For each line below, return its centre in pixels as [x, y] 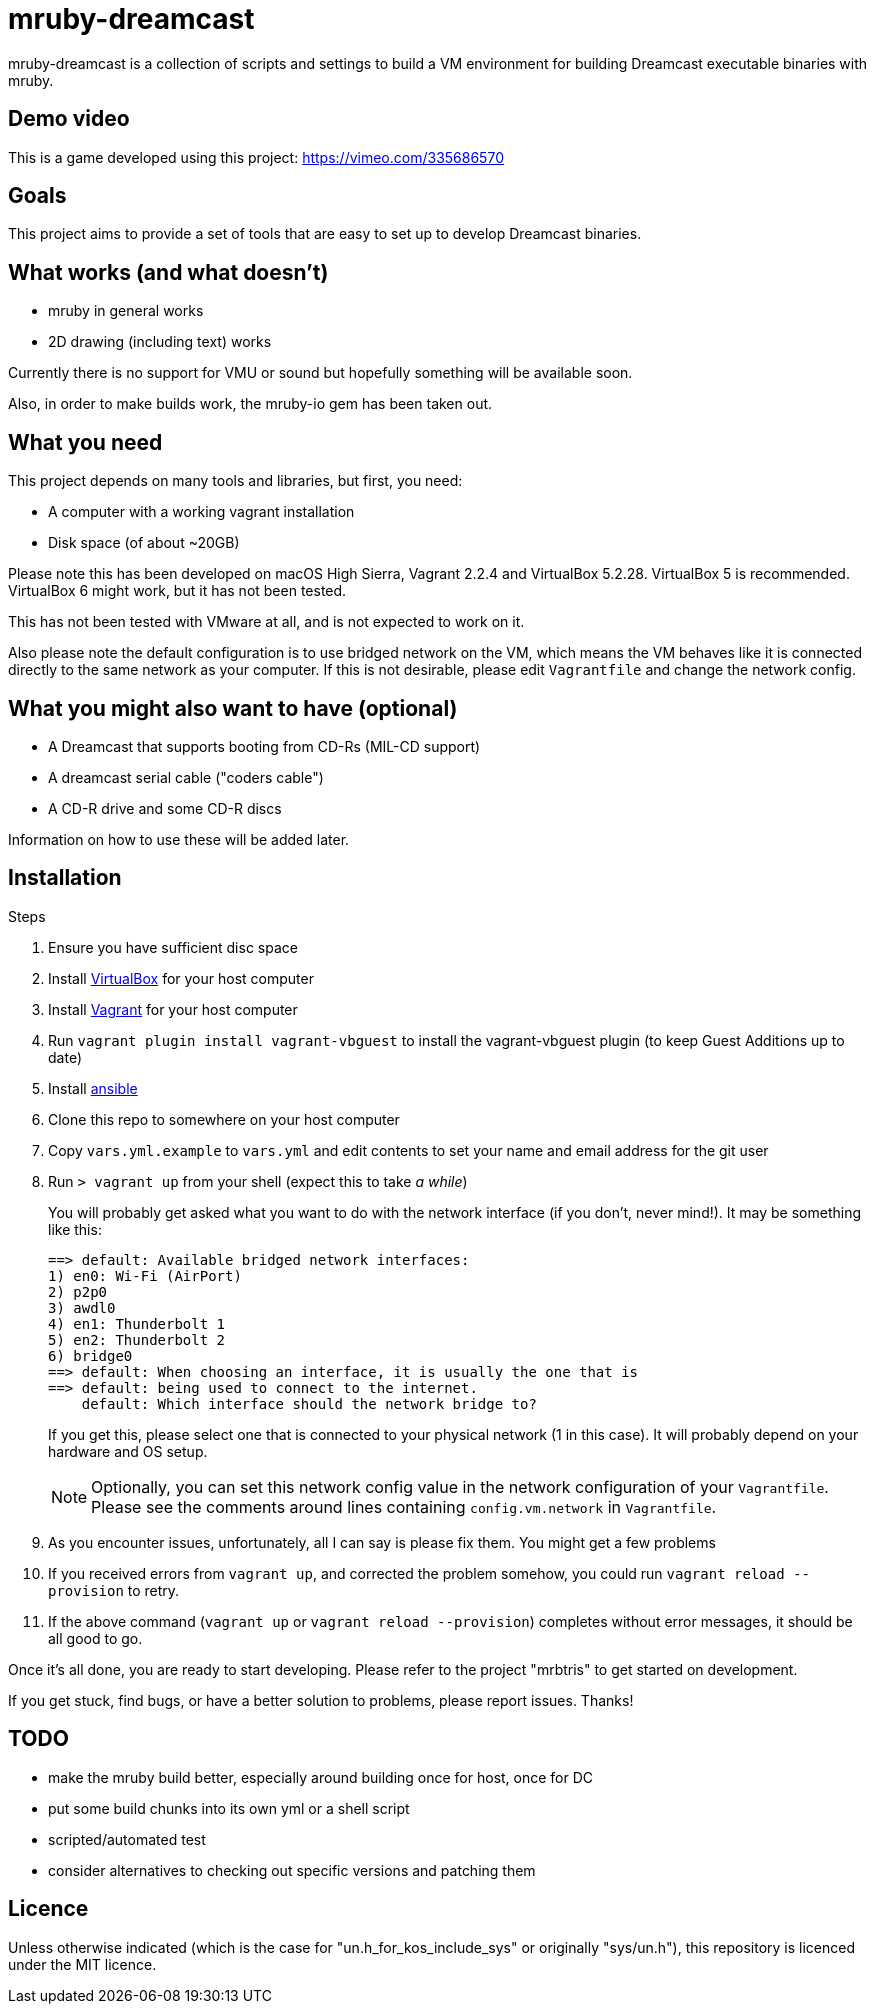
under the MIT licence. [82, 1964]
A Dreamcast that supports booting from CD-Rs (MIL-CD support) [264, 746]
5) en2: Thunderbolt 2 [137, 1339]
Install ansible [93, 1088]
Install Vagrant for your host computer [173, 1009]
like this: [75, 1229]
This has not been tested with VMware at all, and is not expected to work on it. [266, 622]
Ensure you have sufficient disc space [173, 947]
